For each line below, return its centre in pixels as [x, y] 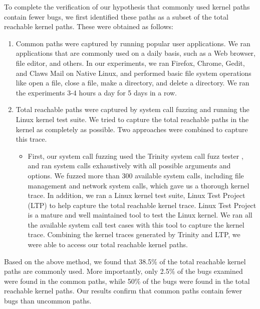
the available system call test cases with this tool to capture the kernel [136, 224]
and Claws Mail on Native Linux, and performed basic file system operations [134, 73]
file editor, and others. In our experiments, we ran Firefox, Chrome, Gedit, [130, 63]
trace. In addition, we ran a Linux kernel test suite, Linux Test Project [137, 195]
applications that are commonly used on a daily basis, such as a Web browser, [136, 53]
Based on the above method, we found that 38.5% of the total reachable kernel [125, 261]
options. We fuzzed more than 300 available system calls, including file [136, 175]
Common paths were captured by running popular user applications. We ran [133, 43]
